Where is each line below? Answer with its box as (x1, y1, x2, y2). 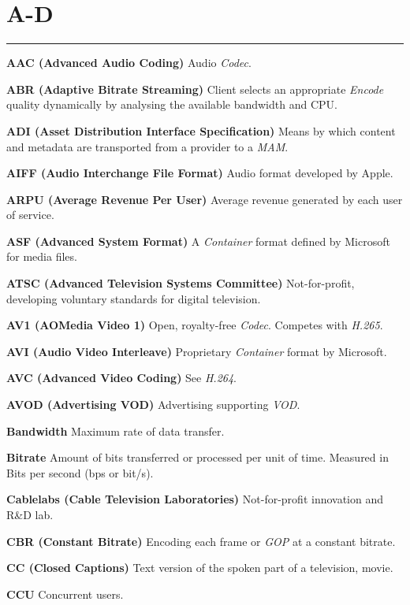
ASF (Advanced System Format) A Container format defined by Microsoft (6, 232, 390, 249)
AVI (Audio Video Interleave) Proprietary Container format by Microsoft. (6, 343, 387, 359)
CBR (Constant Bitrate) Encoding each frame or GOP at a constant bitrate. (6, 533, 396, 549)
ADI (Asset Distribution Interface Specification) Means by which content (6, 122, 396, 139)
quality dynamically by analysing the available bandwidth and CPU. (6, 96, 337, 113)
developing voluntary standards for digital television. (6, 290, 261, 306)
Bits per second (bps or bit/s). (6, 464, 154, 481)
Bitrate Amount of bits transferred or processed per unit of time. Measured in (6, 449, 389, 466)
